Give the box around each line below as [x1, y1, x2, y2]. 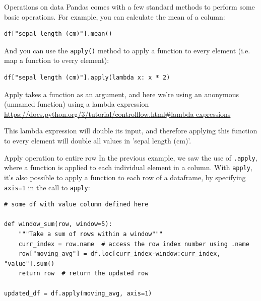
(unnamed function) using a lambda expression [4, 99, 149, 109]
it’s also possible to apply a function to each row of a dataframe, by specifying [4, 172, 246, 182]
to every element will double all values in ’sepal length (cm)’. [4, 135, 191, 145]
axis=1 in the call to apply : [4, 182, 90, 192]
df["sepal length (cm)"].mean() [4, 30, 112, 38]
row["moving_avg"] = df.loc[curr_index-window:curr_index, [18, 250, 221, 258]
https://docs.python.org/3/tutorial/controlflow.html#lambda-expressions [4, 108, 231, 119]
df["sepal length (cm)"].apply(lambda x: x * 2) [4, 74, 170, 82]
